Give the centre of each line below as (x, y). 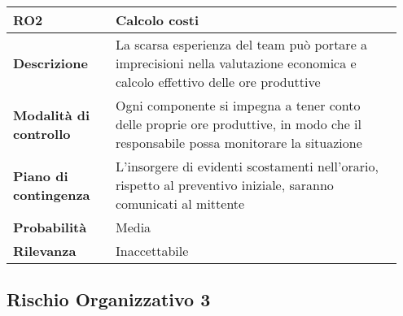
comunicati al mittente (180, 203)
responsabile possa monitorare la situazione (239, 143)
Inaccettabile (152, 251)
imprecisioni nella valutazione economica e (236, 63)
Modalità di (52, 115)
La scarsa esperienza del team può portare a (241, 44)
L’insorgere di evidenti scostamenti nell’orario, (247, 166)
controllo (42, 133)
